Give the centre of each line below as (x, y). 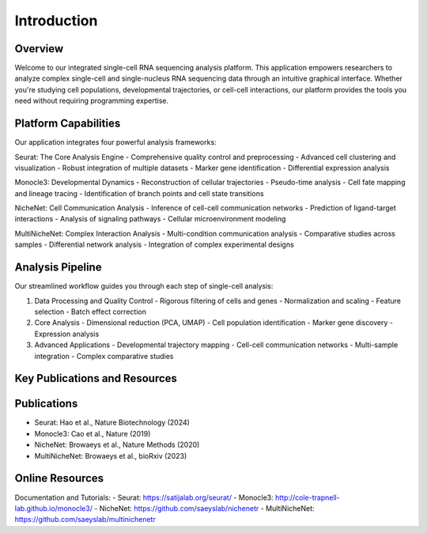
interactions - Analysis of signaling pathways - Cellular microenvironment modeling (150, 219)
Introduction (56, 21)
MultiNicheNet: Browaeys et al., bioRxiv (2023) (111, 456)
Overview (39, 49)
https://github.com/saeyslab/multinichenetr (85, 520)
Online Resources (59, 478)
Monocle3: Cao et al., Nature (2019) (93, 433)
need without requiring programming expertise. (92, 101)
